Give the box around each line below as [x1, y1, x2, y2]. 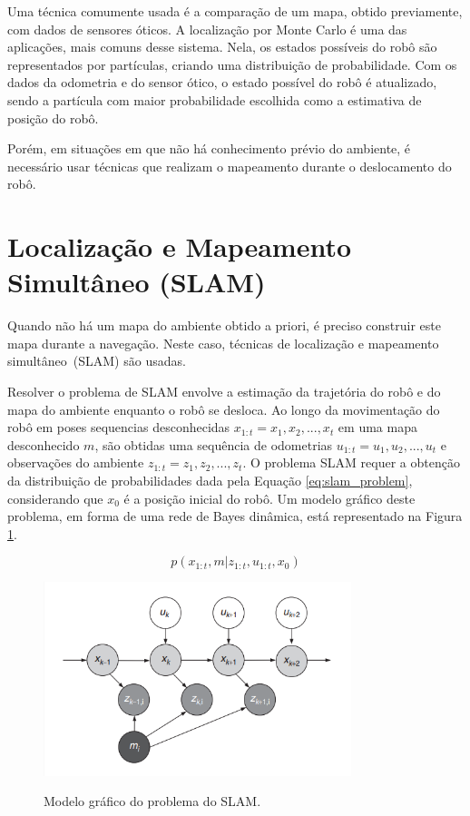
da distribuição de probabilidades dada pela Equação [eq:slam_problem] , [7, 471, 413, 489]
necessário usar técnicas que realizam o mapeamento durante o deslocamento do [7, 156, 452, 175]
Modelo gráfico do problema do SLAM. [44, 791, 261, 811]
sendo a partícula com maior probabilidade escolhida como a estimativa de [7, 90, 422, 109]
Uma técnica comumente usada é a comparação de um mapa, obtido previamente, [7, 2, 463, 20]
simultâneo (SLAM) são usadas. [7, 351, 186, 370]
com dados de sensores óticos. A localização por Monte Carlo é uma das [7, 19, 407, 38]
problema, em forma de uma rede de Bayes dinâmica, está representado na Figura [7, 506, 463, 526]
